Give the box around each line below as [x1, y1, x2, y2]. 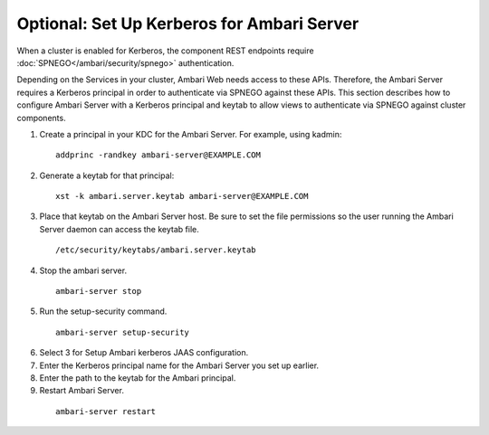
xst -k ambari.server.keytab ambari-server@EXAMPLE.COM [55, 191, 309, 202]
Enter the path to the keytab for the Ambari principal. [39, 372, 236, 383]
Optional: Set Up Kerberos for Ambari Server [16, 14, 360, 33]
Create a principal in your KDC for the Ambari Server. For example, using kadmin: [39, 128, 342, 139]
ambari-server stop [55, 286, 142, 297]
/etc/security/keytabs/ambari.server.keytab [55, 245, 257, 255]
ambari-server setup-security [55, 326, 190, 337]
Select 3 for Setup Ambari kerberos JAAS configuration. [39, 347, 249, 358]
